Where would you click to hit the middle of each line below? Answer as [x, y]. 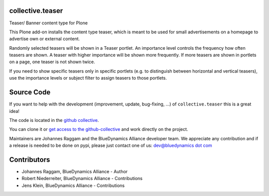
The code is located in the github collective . [54, 120]
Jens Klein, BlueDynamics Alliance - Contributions [73, 185]
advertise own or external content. [45, 39]
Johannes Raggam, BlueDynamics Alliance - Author [75, 172]
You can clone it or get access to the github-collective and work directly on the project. [99, 129]
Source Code [30, 92]
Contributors [30, 159]
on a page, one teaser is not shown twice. [52, 62]
